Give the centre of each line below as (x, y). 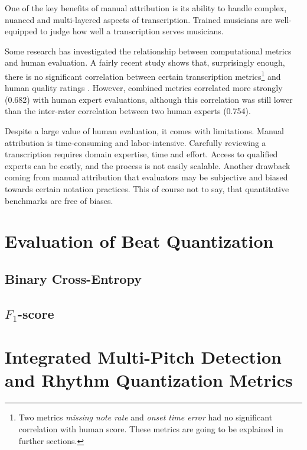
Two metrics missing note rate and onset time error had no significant (146, 417)
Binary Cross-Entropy (73, 278)
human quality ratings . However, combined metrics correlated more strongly (144, 88)
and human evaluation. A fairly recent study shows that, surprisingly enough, (145, 62)
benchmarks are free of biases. (59, 200)
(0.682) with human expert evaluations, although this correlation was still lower (149, 99)
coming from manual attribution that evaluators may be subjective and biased (146, 177)
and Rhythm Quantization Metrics (149, 380)
